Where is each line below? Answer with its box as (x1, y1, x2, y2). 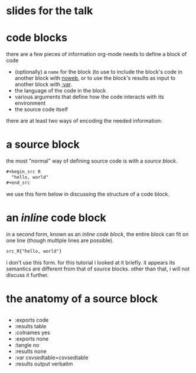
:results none (14, 348, 47, 355)
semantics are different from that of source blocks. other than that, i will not (6, 265, 190, 272)
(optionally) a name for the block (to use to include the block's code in (14, 68, 183, 75)
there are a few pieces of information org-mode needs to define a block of (6, 51, 187, 58)
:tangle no (14, 342, 40, 349)
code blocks (6, 31, 68, 45)
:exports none (14, 335, 49, 342)
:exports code (14, 316, 49, 324)
